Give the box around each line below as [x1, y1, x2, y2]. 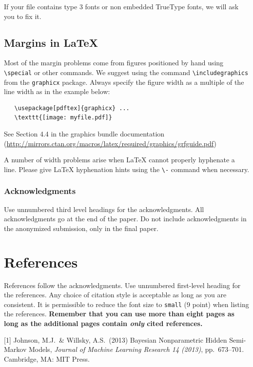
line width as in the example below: [4, 86, 110, 97]
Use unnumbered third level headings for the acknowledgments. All [4, 204, 204, 214]
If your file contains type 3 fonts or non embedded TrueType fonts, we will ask [4, 1, 239, 11]
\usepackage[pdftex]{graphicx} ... [14, 104, 130, 112]
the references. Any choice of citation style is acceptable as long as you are [4, 290, 227, 300]
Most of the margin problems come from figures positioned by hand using [4, 58, 224, 68]
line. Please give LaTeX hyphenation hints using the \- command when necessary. [4, 164, 250, 174]
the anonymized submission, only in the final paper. [4, 223, 158, 233]
